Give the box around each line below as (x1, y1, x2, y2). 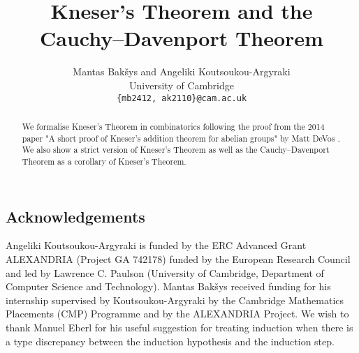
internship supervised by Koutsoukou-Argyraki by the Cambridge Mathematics (6, 292, 344, 307)
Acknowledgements (6, 205, 145, 227)
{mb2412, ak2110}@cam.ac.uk (116, 93, 247, 103)
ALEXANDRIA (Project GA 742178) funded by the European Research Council (6, 251, 351, 266)
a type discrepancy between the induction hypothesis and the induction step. (6, 333, 335, 348)
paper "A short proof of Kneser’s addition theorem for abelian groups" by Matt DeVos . (22, 132, 340, 144)
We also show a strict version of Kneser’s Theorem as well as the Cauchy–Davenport (22, 144, 330, 156)
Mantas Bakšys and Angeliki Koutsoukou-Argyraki (73, 64, 291, 79)
